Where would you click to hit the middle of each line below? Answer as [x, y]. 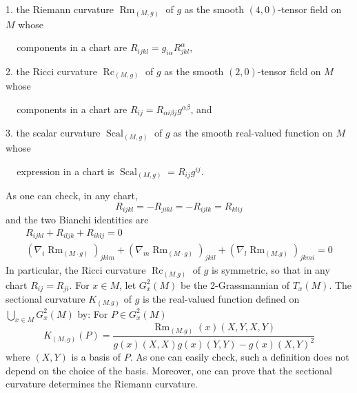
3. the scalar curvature [53, 133]
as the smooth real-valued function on [253, 133]
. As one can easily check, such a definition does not [239, 357]
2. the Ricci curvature [51, 71]
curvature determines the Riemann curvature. [102, 384]
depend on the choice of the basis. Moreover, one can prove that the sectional [169, 370]
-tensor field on [310, 9]
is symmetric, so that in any [271, 270]
